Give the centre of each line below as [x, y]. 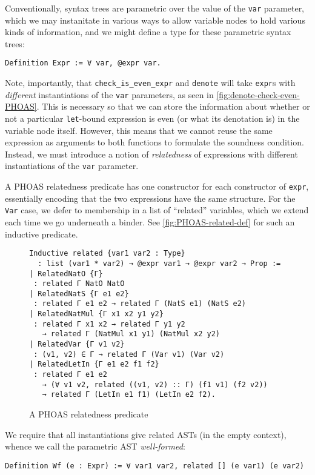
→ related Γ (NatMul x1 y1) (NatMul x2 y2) [131, 334]
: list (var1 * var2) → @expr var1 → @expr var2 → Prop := [159, 263]
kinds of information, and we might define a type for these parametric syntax [148, 32]
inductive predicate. [41, 234]
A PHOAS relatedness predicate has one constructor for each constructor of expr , [157, 186]
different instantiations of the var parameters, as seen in [109, 94]
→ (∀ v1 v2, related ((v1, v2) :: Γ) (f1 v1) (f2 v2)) [155, 384]
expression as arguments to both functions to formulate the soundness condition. [154, 142]
